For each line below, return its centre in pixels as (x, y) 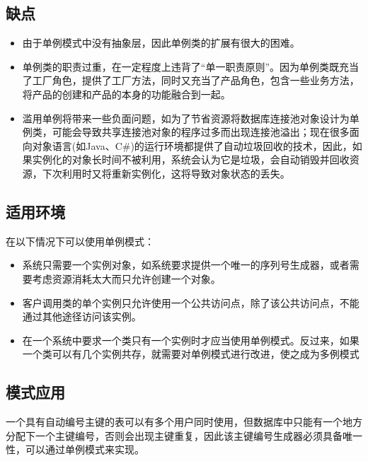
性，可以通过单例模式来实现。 (75, 449)
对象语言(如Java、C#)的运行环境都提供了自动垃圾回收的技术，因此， (192, 145)
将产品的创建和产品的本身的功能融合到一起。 (126, 94)
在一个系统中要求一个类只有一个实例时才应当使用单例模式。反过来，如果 (191, 340)
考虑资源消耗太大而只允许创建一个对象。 (126, 278)
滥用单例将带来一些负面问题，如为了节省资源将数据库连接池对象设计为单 (191, 118)
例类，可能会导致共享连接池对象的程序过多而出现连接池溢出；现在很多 (186, 132)
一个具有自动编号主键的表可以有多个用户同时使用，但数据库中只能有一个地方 (184, 422)
